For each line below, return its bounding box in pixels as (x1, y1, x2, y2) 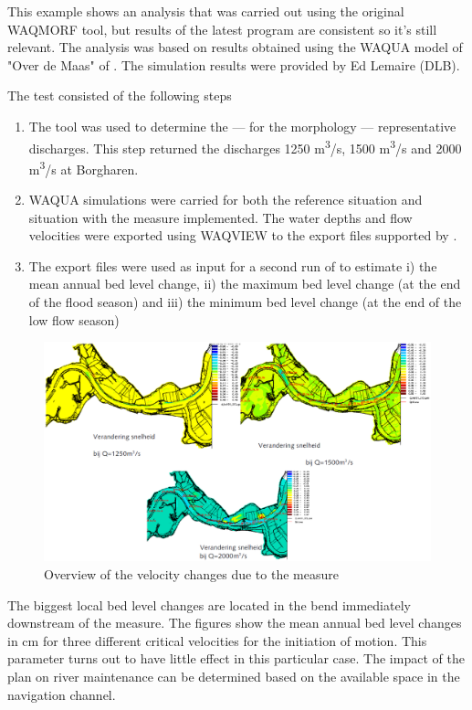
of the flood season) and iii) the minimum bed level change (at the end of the (28, 292, 462, 312)
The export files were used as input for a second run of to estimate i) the (28, 256, 437, 275)
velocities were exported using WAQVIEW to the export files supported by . (28, 226, 457, 245)
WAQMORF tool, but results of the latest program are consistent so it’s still (7, 19, 437, 38)
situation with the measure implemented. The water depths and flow (28, 207, 413, 227)
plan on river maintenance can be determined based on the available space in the (7, 666, 460, 685)
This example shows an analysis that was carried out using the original (7, 2, 404, 20)
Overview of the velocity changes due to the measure (44, 564, 339, 583)
